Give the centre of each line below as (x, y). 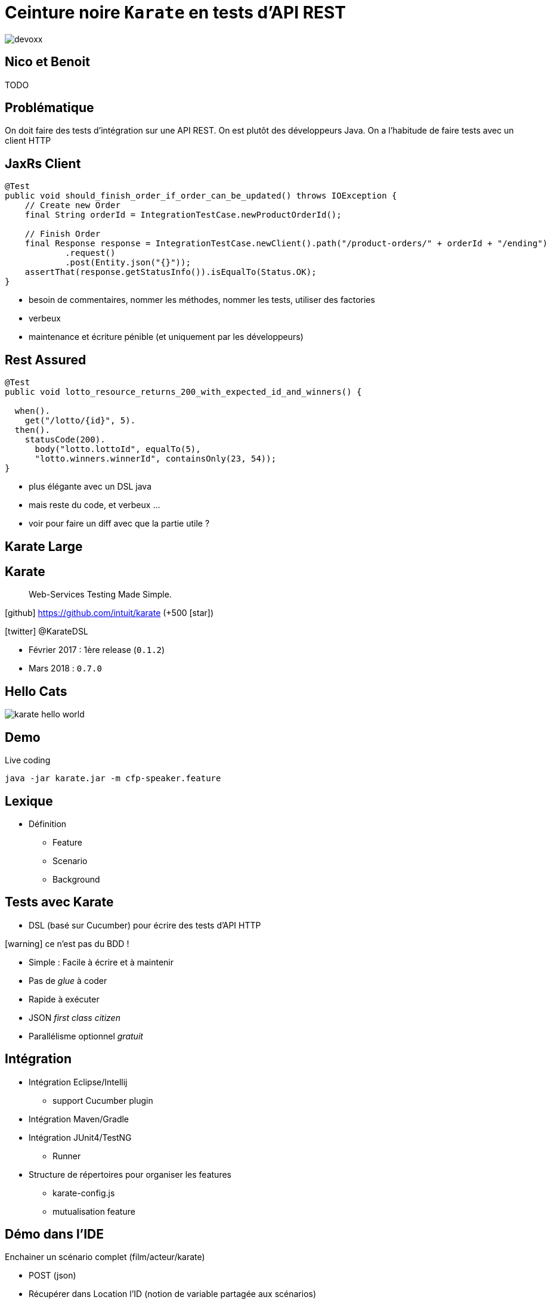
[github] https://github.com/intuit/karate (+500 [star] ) (109, 613)
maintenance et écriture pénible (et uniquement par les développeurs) (166, 337)
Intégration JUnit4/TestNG (80, 1137)
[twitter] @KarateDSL (47, 632)
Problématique (49, 108)
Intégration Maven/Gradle (79, 1119)
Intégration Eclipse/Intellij (78, 1082)
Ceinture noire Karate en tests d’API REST (175, 13)
